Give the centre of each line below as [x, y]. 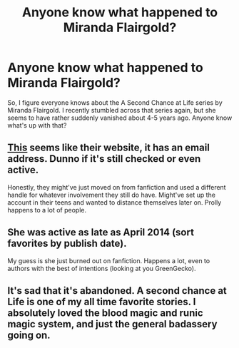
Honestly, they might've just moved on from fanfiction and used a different [117, 187]
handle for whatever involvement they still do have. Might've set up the [112, 195]
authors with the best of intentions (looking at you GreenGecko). [102, 268]
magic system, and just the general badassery [112, 324]
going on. [29, 335]
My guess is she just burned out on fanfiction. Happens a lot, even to [109, 260]
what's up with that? [37, 125]
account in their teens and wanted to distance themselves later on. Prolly [115, 202]
